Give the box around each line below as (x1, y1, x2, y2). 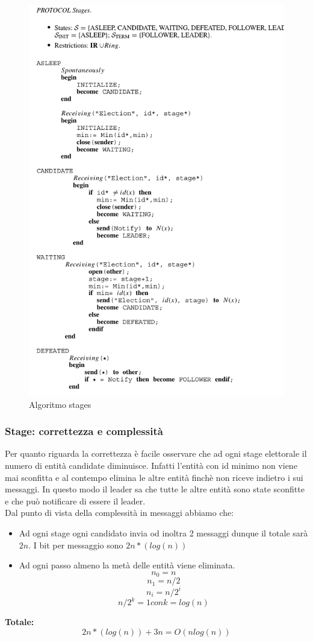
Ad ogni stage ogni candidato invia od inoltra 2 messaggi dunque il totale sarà (19, 526, 308, 539)
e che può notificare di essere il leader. (5, 494, 146, 507)
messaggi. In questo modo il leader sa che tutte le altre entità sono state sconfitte (5, 483, 305, 495)
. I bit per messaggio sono (28, 538, 123, 551)
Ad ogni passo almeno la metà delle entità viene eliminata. (19, 559, 235, 571)
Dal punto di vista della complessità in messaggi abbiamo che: (5, 506, 234, 519)
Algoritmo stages (29, 398, 91, 410)
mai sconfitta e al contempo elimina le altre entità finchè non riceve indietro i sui (5, 471, 303, 483)
